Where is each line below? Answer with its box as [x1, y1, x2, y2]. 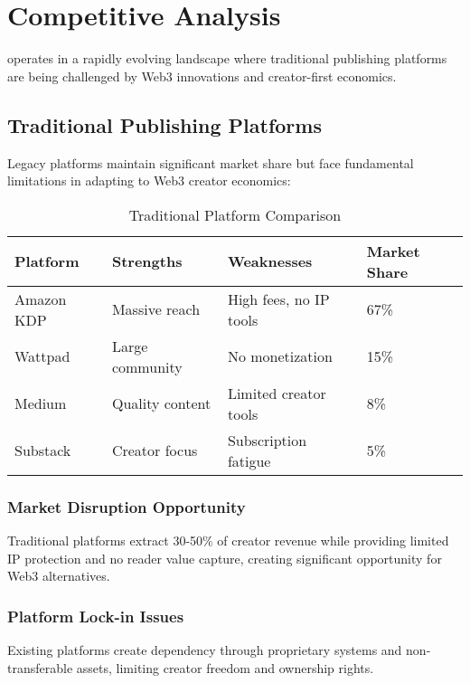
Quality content [111, 393, 211, 414]
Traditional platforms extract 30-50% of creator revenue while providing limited [7, 530, 449, 549]
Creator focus [111, 440, 198, 461]
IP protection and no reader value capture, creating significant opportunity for [7, 548, 442, 567]
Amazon [14, 288, 67, 309]
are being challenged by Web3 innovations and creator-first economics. [7, 66, 397, 85]
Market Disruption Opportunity [7, 495, 246, 517]
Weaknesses [227, 251, 313, 272]
